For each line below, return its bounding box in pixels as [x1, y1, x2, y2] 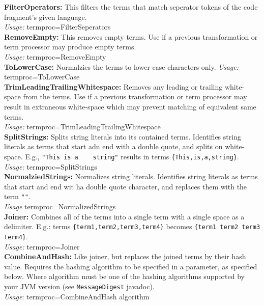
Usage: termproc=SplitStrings [4, 161, 97, 172]
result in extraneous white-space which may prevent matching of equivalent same [4, 101, 256, 112]
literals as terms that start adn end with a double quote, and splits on [4, 141, 223, 152]
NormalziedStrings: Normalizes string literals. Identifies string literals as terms [4, 171, 258, 182]
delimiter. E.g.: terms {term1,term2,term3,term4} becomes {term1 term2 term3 [4, 221, 260, 232]
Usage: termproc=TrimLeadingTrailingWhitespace [4, 121, 161, 132]
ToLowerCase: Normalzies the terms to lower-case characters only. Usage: [4, 61, 239, 72]
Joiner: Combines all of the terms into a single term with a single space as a [4, 211, 245, 221]
